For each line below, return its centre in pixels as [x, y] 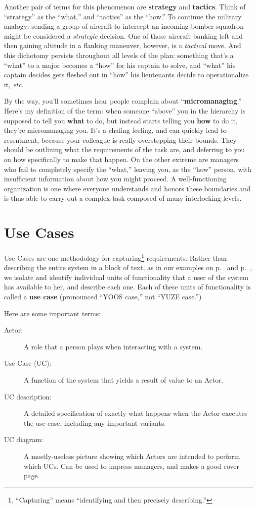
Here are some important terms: [52, 313]
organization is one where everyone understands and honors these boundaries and [127, 188]
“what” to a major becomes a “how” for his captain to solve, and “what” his [120, 65]
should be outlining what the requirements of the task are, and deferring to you [125, 149]
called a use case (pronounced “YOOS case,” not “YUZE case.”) [103, 297]
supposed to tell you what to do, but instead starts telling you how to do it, [121, 120]
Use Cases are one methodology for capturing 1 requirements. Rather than [115, 257]
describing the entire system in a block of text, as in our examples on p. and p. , [128, 267]
